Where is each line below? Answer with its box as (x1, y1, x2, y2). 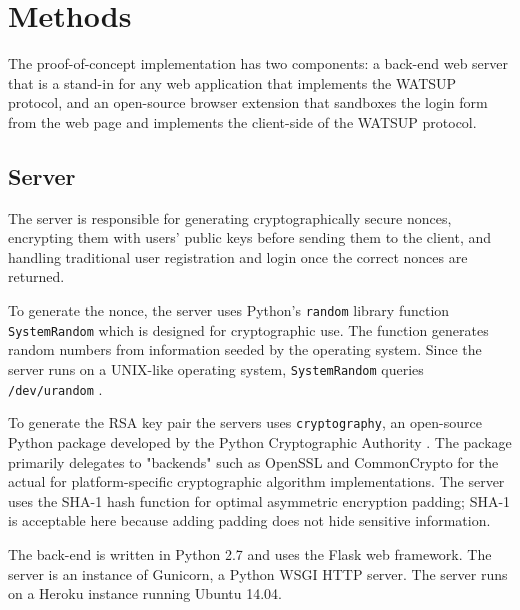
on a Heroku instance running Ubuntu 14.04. (8, 583, 282, 604)
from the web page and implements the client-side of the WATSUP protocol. (8, 111, 477, 132)
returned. (8, 266, 65, 287)
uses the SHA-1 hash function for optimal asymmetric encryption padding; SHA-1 (8, 490, 511, 511)
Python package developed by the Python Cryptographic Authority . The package (8, 431, 512, 452)
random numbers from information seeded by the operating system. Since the (8, 339, 482, 360)
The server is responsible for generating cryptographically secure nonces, (8, 207, 452, 228)
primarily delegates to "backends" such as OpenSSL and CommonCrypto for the (8, 451, 499, 472)
